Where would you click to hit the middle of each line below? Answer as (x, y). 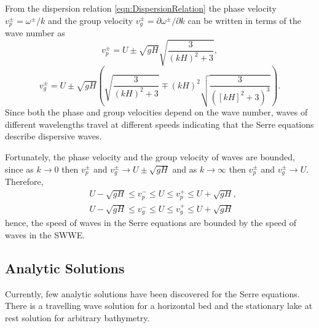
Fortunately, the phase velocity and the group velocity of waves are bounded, (150, 156)
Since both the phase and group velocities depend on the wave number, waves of (156, 112)
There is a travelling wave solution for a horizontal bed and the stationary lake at (159, 306)
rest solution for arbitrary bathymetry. (77, 317)
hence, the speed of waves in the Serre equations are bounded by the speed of (151, 223)
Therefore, (24, 181)
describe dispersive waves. (53, 136)
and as (185, 169)
